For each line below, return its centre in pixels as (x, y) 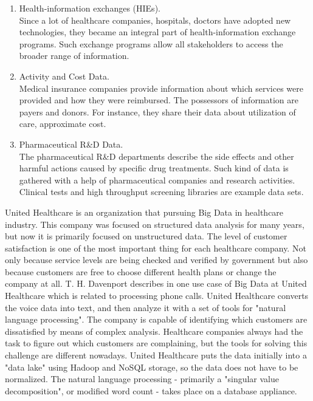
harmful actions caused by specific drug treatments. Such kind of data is (154, 168)
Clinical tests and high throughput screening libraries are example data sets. (161, 192)
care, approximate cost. (63, 124)
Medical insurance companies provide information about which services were (161, 88)
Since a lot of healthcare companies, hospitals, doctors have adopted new (155, 20)
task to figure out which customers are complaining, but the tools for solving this (156, 343)
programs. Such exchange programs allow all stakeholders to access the (151, 43)
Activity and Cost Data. (64, 76)
